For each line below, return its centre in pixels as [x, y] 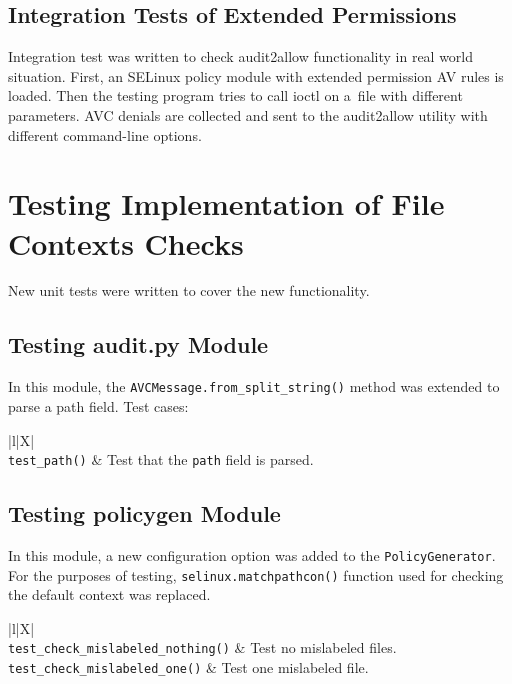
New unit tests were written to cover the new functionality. [189, 290]
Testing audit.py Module [138, 344]
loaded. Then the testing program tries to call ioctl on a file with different [235, 95]
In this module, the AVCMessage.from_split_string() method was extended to [254, 386]
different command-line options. [105, 134]
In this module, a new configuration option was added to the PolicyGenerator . [252, 554]
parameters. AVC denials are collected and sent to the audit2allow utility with [248, 114]
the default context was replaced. [109, 594]
